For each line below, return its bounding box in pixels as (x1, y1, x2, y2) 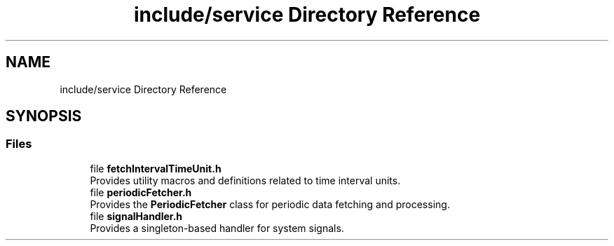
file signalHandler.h (90, 210, 183, 222)
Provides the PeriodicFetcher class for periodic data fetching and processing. (90, 198, 450, 210)
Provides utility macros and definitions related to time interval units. (90, 174, 401, 186)
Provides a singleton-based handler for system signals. (90, 221, 344, 234)
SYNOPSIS (6, 107, 82, 125)
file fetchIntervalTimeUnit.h (90, 162, 221, 175)
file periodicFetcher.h (90, 186, 192, 198)
